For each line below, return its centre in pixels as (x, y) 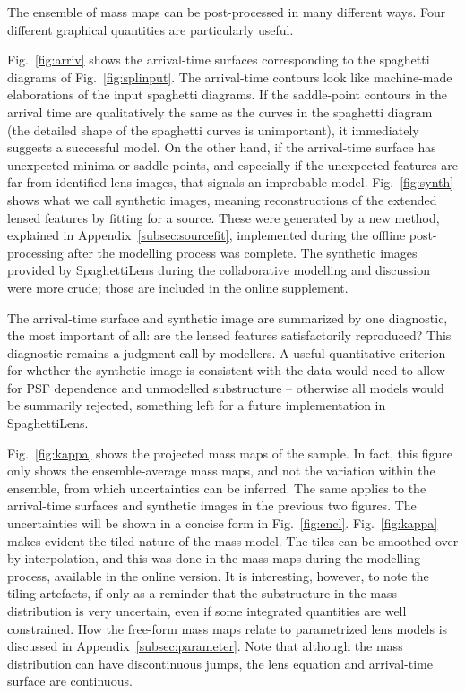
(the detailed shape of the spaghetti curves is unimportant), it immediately (213, 129)
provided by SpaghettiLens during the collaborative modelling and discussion (219, 270)
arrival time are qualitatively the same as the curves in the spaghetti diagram (220, 111)
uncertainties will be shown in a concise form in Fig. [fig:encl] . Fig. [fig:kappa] (223, 523)
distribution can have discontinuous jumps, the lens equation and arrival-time (220, 663)
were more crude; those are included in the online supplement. (178, 287)
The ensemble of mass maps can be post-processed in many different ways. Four (227, 12)
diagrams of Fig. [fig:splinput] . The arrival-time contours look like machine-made (230, 77)
